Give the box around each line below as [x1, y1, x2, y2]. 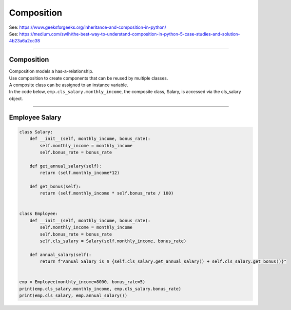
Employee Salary [9, 113, 61, 121]
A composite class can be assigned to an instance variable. [9, 82, 129, 88]
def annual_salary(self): [29, 252, 92, 257]
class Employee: [19, 211, 58, 216]
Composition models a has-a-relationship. [9, 68, 94, 74]
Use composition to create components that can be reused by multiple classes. [9, 75, 168, 81]
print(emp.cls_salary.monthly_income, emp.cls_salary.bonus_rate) [19, 286, 181, 291]
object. [9, 96, 23, 101]
